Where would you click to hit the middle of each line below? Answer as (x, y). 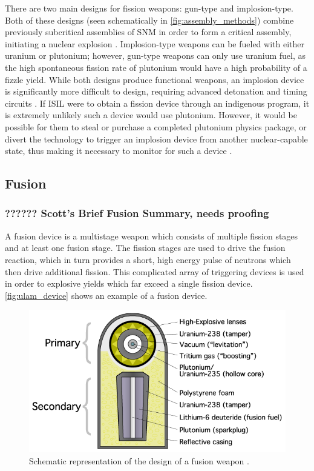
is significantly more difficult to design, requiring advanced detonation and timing (156, 91)
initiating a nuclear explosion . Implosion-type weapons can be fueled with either (155, 43)
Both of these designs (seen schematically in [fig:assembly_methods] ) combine (149, 20)
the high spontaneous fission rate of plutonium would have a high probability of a (156, 67)
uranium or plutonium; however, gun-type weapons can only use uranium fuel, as (155, 55)
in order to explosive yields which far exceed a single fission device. (129, 283)
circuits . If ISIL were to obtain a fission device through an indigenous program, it (157, 103)
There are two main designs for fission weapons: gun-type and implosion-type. (149, 8)
